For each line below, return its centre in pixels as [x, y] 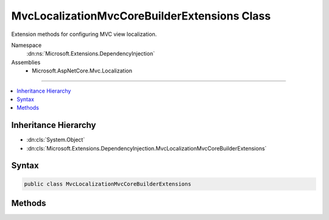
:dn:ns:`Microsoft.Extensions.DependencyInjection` [91, 54]
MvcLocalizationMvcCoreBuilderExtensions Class [141, 16]
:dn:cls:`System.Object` [56, 140]
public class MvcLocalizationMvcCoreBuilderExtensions [108, 184]
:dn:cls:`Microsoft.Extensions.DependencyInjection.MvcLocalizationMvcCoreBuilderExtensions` [147, 148]
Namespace [27, 45]
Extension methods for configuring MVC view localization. [84, 34]
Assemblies [26, 62]
